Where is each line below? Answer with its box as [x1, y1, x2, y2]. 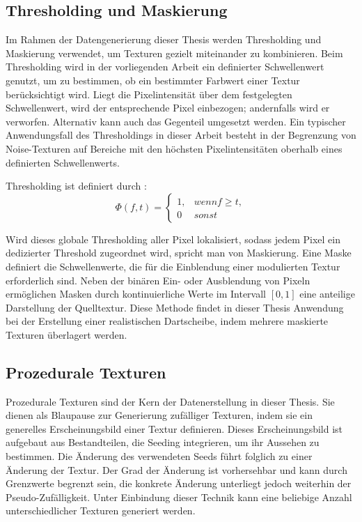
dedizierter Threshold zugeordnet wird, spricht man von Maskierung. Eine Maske [6, 245, 352, 260]
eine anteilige [299, 286, 355, 301]
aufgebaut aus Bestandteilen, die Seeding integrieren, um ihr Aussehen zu [6, 435, 320, 450]
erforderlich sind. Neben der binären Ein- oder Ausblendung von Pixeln [6, 272, 310, 287]
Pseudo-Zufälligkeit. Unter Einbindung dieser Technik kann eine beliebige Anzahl [6, 489, 352, 504]
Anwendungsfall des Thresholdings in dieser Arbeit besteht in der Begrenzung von [6, 128, 356, 142]
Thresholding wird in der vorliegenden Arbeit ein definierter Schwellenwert [6, 59, 324, 74]
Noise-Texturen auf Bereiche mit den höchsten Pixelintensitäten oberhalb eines [6, 141, 343, 155]
